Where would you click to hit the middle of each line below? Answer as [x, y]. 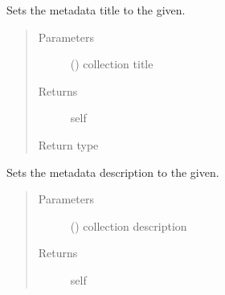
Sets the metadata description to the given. [113, 172]
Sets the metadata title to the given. [96, 10]
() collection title [112, 64]
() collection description [129, 225]
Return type [68, 144]
